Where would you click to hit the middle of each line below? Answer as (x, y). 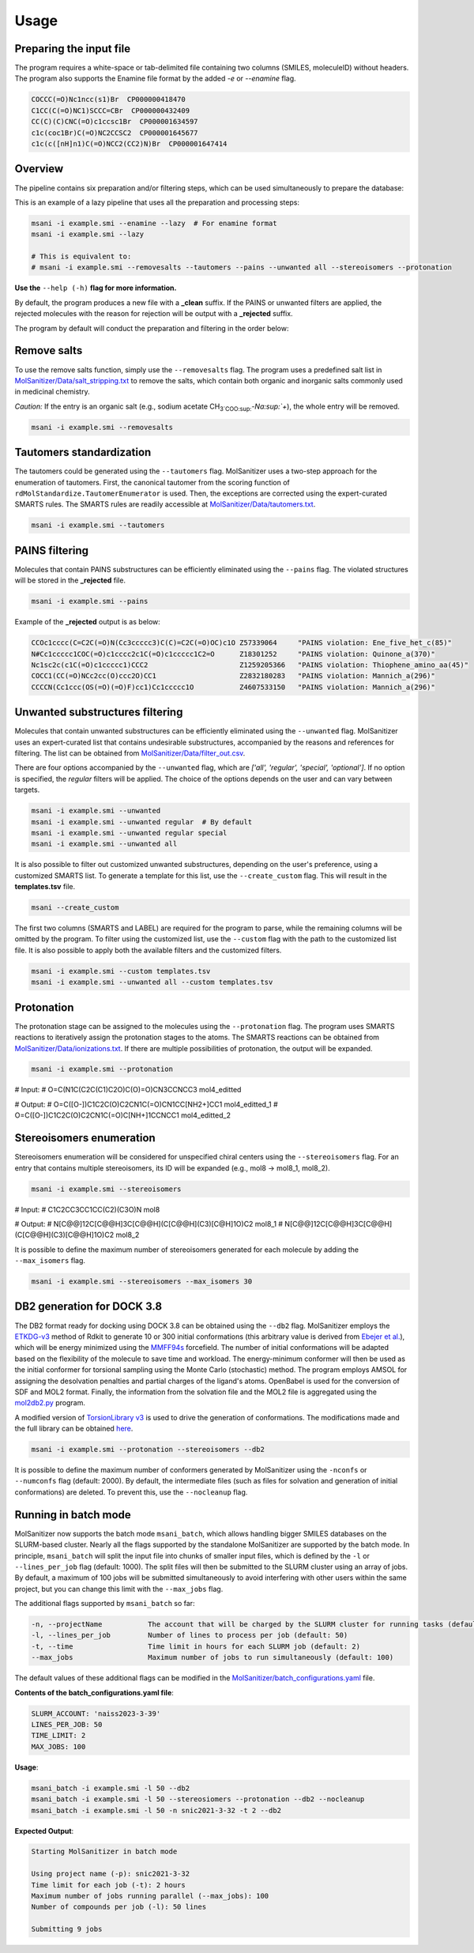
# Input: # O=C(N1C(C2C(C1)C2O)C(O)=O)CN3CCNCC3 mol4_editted (128, 1090)
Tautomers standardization (83, 452)
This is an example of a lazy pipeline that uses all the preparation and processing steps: (157, 202)
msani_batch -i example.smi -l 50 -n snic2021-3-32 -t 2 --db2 (156, 1810)
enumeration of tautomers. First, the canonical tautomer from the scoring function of (152, 482)
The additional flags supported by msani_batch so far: (105, 1604)
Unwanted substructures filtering (99, 713)
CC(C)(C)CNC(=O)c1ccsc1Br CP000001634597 (115, 122)
